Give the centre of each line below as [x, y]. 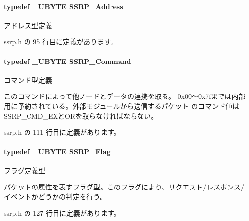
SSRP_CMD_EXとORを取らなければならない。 [81, 115]
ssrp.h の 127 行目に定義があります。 [62, 213]
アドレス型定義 [28, 25]
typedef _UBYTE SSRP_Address [64, 6]
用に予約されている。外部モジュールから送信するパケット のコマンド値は [122, 106]
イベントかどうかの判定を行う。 [55, 196]
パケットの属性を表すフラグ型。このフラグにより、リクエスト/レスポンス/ [124, 187]
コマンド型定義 [28, 79]
